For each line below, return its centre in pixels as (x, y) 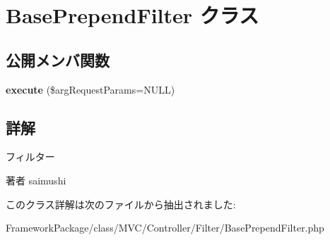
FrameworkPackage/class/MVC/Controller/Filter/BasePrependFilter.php (165, 228)
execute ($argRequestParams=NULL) (90, 89)
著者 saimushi (36, 180)
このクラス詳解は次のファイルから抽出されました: (121, 204)
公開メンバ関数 (58, 59)
